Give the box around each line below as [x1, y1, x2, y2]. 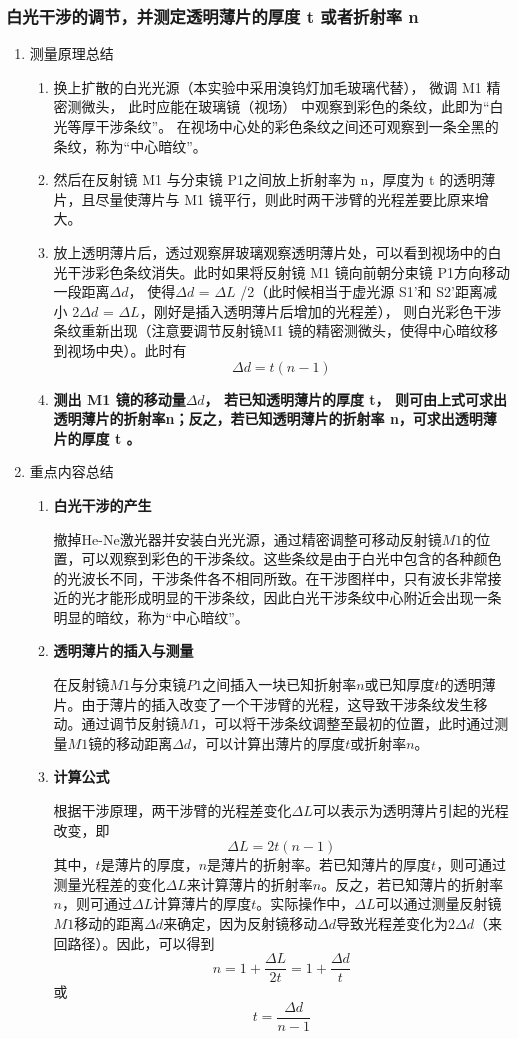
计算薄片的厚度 [153, 893, 252, 914]
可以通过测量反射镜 [375, 893, 502, 914]
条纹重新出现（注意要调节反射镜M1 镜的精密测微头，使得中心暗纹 [53, 320, 485, 341]
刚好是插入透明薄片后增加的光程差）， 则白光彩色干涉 [153, 300, 502, 321]
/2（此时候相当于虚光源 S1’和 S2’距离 [240, 281, 483, 302]
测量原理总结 [29, 43, 114, 64]
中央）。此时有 [95, 339, 187, 360]
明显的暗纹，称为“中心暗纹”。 [53, 606, 249, 627]
